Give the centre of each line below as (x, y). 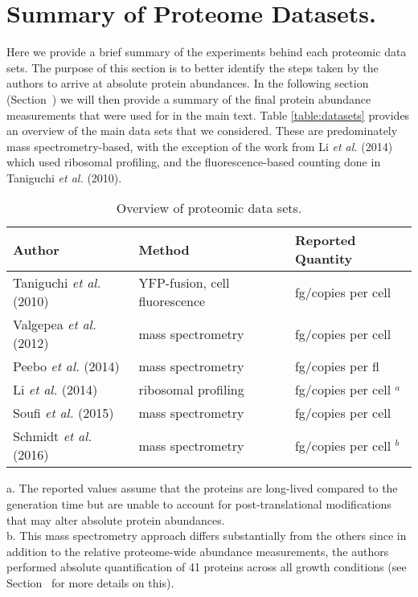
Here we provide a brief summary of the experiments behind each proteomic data (207, 52)
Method (164, 249)
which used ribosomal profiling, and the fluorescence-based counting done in (194, 162)
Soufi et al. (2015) (64, 413)
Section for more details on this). (90, 583)
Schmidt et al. (53, 436)
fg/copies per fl (337, 366)
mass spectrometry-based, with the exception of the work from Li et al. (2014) (200, 146)
